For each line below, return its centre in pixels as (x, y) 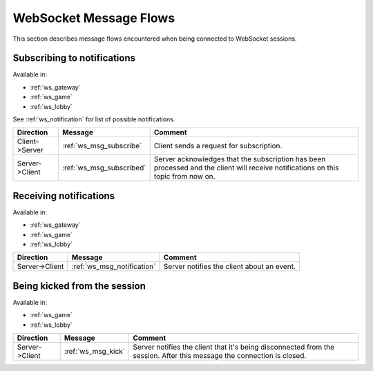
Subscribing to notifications (74, 58)
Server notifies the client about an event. (230, 267)
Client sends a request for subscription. (218, 146)
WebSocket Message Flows (94, 18)
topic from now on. (184, 177)
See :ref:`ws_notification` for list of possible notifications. (94, 119)
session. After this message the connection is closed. (219, 356)
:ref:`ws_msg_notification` (114, 267)
